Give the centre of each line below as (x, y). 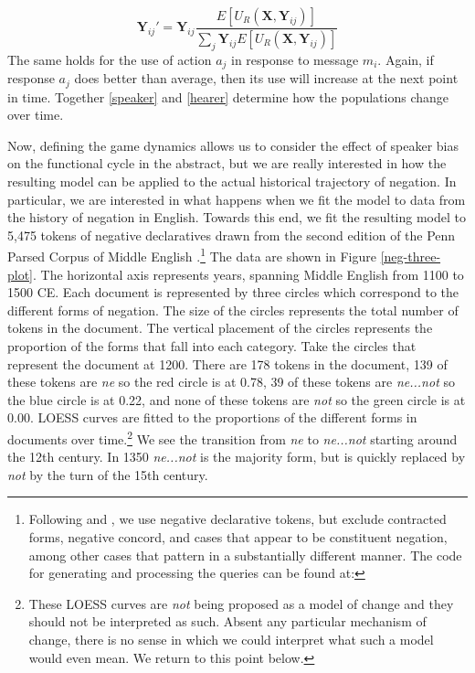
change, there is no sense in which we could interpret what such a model (231, 639)
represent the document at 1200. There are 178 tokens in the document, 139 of (227, 363)
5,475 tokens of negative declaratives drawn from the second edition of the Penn (232, 235)
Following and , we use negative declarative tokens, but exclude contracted (237, 519)
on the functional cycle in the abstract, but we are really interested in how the (227, 163)
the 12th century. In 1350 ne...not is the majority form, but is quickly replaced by (237, 457)
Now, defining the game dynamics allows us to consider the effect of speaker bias (233, 145)
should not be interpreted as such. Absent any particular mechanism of (227, 621)
